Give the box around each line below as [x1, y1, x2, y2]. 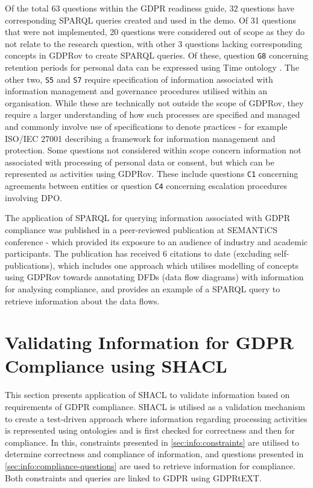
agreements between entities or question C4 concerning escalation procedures [5, 179, 287, 192]
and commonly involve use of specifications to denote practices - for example [5, 120, 288, 133]
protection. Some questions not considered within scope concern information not [5, 144, 302, 156]
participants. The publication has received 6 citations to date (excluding [5, 247, 272, 260]
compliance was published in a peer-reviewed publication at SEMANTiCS [5, 223, 277, 236]
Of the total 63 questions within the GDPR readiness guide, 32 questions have [5, 2, 294, 14]
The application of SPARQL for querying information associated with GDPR [5, 211, 290, 224]
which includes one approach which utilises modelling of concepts [57, 258, 299, 271]
